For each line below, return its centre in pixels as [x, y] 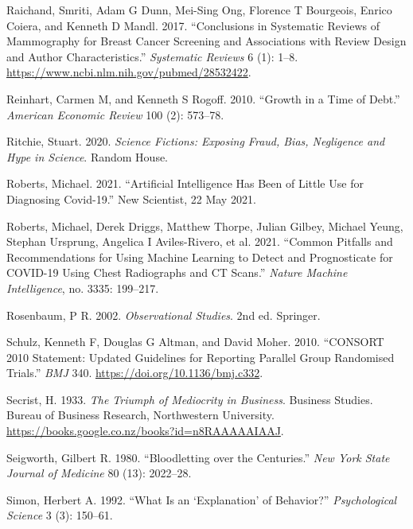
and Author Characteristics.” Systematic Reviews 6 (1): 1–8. [152, 56]
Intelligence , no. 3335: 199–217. [83, 288]
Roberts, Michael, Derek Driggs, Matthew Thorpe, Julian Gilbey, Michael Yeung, [205, 226]
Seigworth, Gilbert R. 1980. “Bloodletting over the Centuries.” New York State [198, 457]
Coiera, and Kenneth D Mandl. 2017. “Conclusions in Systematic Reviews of [193, 25]
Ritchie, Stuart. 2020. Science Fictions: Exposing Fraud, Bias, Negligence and [196, 141]
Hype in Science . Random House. [88, 156]
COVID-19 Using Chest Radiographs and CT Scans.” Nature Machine [177, 272]
